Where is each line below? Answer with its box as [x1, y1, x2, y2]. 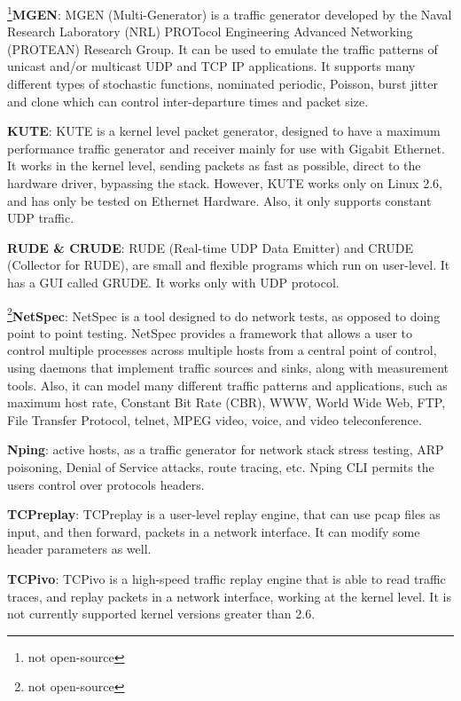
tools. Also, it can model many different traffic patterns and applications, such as [7, 375, 448, 394]
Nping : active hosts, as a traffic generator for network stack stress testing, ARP [7, 440, 444, 459]
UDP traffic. [7, 209, 74, 227]
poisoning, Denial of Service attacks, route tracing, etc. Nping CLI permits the [7, 457, 434, 476]
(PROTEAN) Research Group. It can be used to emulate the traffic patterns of [7, 39, 438, 58]
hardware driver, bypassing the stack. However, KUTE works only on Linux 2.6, [7, 174, 442, 192]
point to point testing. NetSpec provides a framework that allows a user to [7, 323, 413, 342]
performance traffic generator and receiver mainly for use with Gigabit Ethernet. [7, 138, 445, 157]
